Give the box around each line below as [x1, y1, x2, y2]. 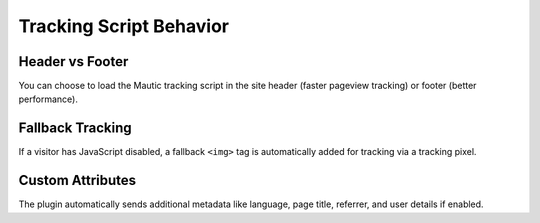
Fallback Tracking [18, 120, 132, 137]
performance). [18, 93, 79, 105]
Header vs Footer [18, 53, 129, 70]
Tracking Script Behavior [18, 15, 230, 37]
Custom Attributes [18, 172, 137, 189]
